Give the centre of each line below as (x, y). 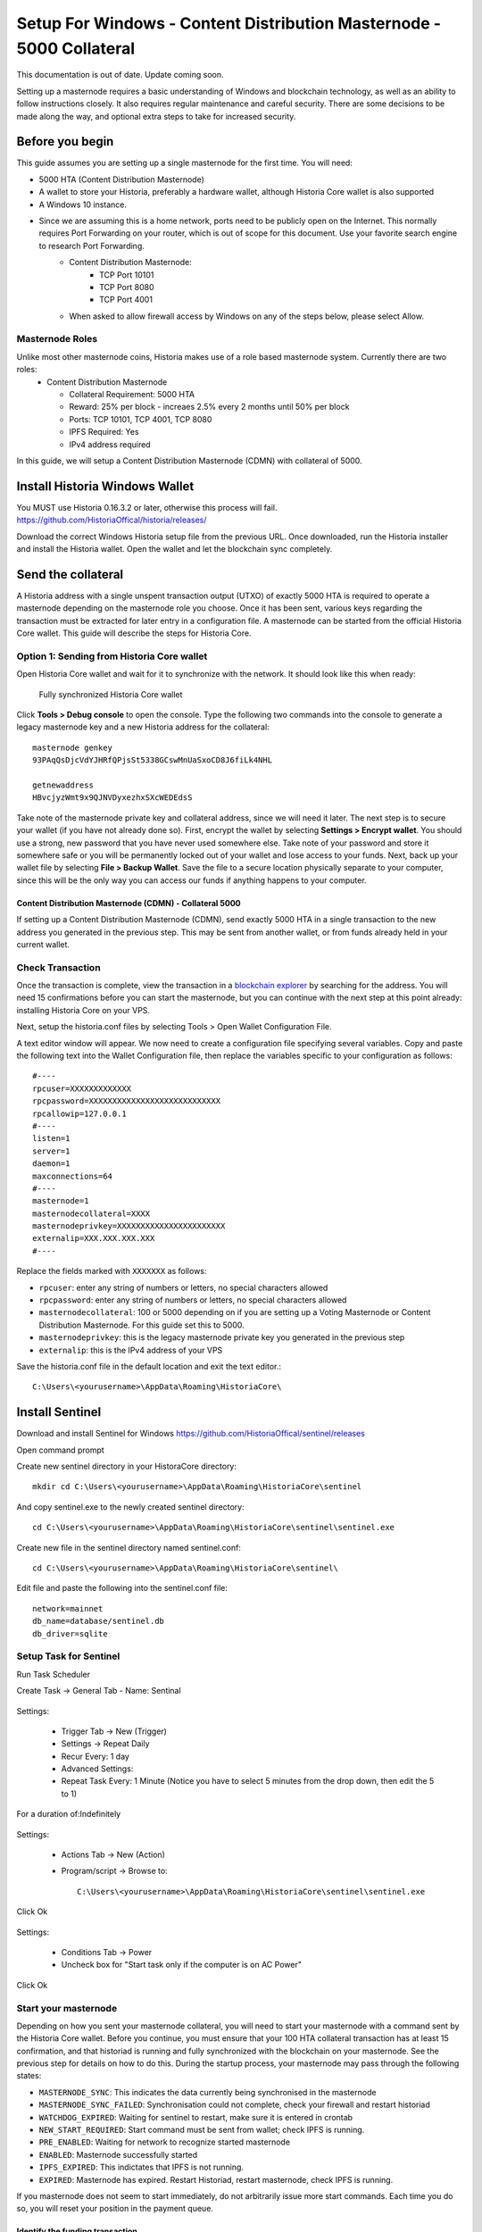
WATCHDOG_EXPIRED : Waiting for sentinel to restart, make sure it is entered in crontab (195, 2117)
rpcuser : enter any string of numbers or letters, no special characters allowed (183, 1287)
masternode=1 (61, 1201)
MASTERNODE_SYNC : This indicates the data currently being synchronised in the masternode (208, 2092)
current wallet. (43, 944)
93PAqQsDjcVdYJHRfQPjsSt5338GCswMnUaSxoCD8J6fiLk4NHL (152, 760)
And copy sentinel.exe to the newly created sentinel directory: (130, 1507)
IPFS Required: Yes (104, 432)
